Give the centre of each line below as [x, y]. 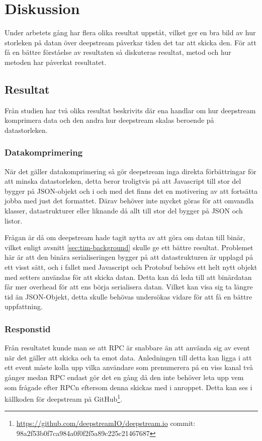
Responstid [28, 328]
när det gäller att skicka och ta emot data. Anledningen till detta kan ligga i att [128, 357]
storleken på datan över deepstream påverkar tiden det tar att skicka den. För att [130, 42]
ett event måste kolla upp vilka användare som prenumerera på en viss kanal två [129, 367]
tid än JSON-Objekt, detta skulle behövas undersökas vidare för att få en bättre [128, 296]
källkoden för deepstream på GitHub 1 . [64, 398]
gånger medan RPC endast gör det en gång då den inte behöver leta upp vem [124, 377]
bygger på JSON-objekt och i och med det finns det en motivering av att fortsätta [131, 191]
